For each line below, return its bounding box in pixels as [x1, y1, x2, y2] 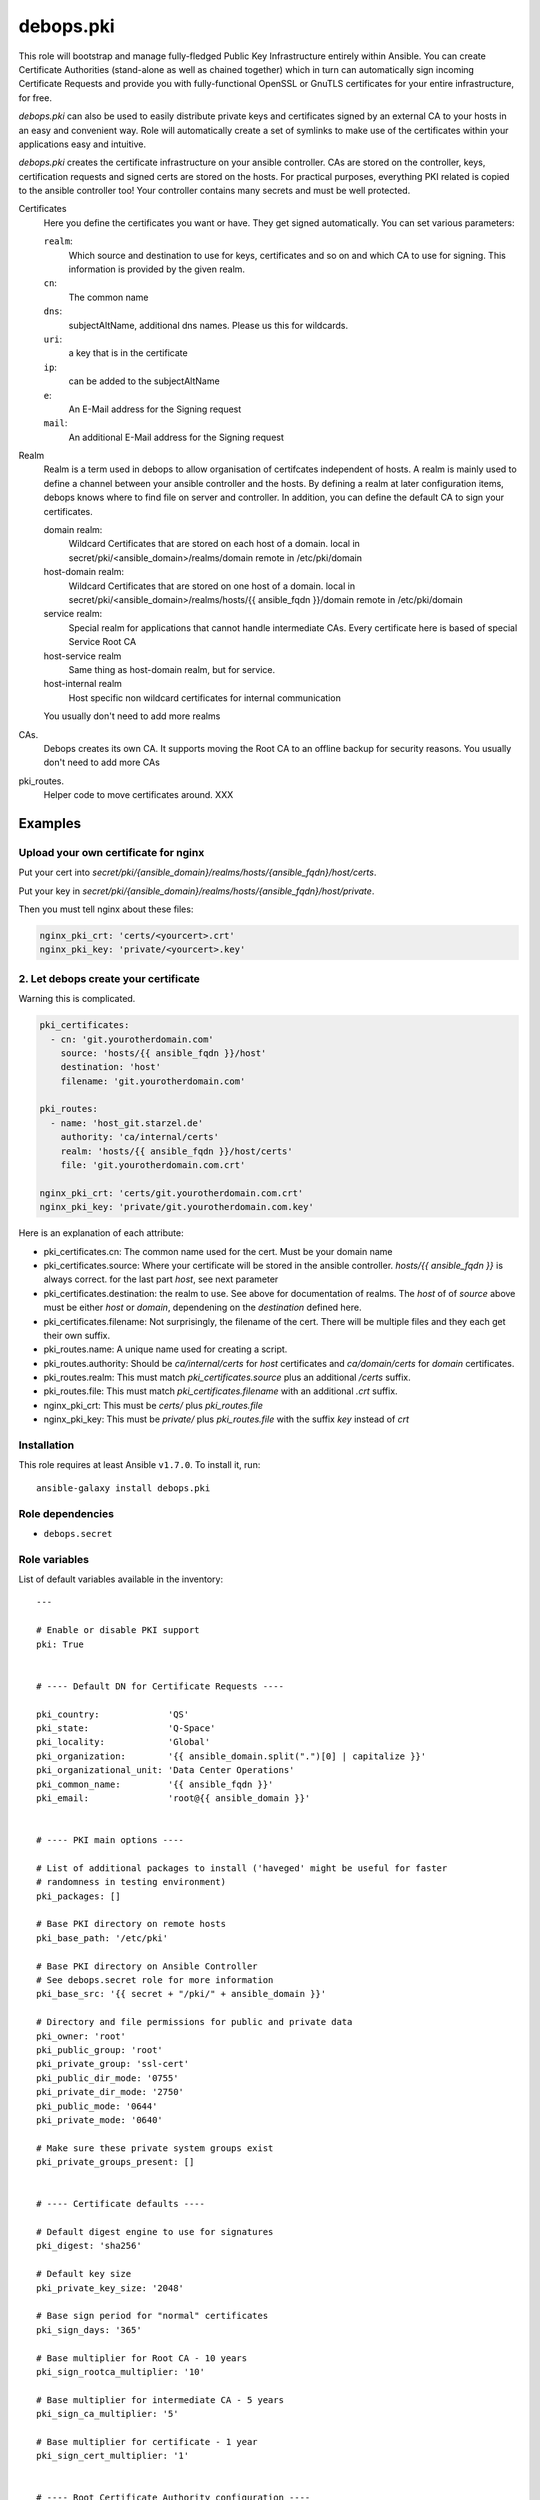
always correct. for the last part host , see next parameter [43, 1273, 279, 1285]
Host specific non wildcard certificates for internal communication [68, 691, 342, 704]
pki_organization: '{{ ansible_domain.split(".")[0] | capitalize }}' [36, 1750, 427, 1762]
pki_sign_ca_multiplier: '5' [36, 2408, 179, 2420]
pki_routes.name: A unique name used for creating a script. [43, 1343, 288, 1355]
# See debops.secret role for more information [36, 1975, 274, 1985]
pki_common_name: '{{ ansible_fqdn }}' [36, 1778, 274, 1790]
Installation [18, 1438, 75, 1452]
